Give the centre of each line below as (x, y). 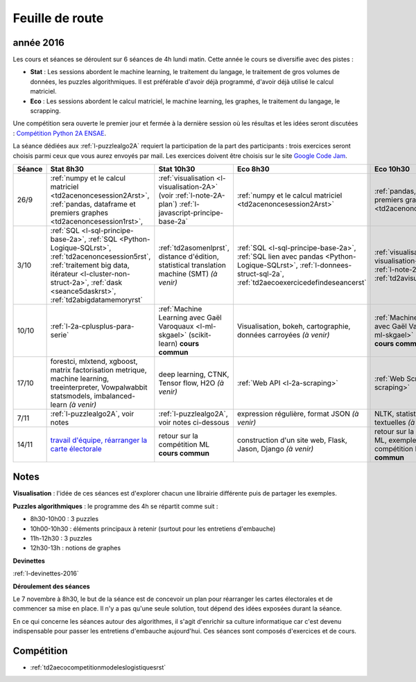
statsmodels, (71, 396)
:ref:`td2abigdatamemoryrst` (97, 299)
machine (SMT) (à (188, 274)
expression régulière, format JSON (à (298, 414)
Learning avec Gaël (190, 317)
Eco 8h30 (253, 168)
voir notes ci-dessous (194, 422)
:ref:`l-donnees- (326, 265)
